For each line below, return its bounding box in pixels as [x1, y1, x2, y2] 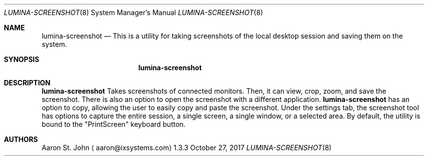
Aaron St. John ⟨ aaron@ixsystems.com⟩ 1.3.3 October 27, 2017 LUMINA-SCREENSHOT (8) [42, 143, 332, 152]
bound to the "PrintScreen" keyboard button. [42, 120, 186, 128]
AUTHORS [4, 135, 38, 143]
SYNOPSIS [4, 55, 40, 63]
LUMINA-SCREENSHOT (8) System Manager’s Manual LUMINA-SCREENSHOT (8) [4, 8, 263, 17]
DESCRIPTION [4, 79, 51, 87]
